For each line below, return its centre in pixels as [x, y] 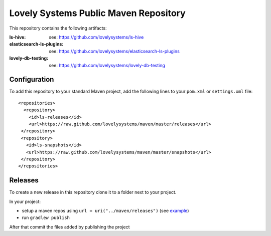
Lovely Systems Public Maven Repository [97, 13]
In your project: [25, 201]
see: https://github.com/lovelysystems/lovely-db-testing [107, 65]
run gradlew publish [46, 217]
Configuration [32, 79]
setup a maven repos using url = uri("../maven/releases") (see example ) [105, 211]
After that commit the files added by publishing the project [70, 227]
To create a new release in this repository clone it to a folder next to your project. [93, 192]
